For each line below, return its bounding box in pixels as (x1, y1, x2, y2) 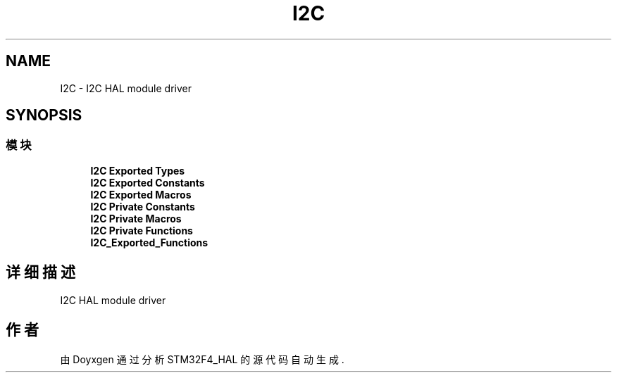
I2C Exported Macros (90, 188, 192, 201)
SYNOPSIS (6, 106, 82, 125)
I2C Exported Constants (90, 176, 205, 189)
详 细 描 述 (6, 263, 75, 282)
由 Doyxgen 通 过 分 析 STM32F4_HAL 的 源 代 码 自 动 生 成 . (60, 353, 344, 365)
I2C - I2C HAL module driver (60, 82, 192, 94)
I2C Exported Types (90, 164, 185, 177)
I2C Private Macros (90, 212, 182, 225)
